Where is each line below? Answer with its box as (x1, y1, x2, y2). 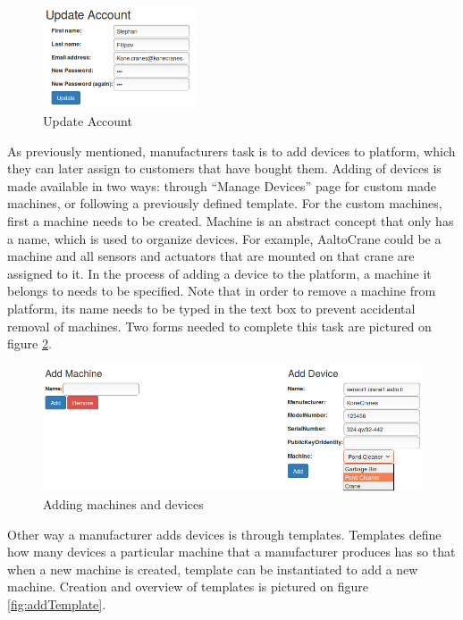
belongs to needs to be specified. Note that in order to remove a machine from (7, 281, 436, 300)
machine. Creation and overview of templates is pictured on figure (7, 577, 368, 596)
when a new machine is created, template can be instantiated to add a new (7, 559, 418, 578)
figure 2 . (7, 334, 52, 353)
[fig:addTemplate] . (7, 594, 106, 613)
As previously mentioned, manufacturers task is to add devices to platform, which (7, 141, 456, 160)
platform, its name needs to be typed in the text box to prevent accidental (7, 298, 416, 317)
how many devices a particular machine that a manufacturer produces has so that (7, 542, 456, 561)
